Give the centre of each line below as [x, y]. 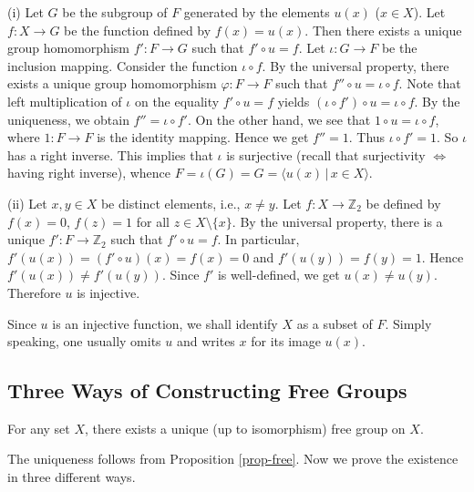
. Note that [430, 83]
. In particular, [258, 239]
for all [153, 221]
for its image [286, 341]
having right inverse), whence [89, 173]
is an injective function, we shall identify [165, 323]
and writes [206, 341]
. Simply [408, 323]
